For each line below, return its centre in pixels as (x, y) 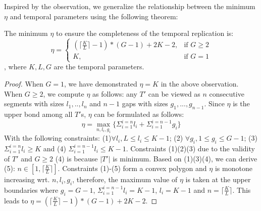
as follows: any (115, 93)
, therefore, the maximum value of (125, 179)
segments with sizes (34, 103)
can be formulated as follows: (139, 114)
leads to (16, 200)
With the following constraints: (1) (58, 138)
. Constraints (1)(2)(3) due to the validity (190, 148)
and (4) (55, 148)
